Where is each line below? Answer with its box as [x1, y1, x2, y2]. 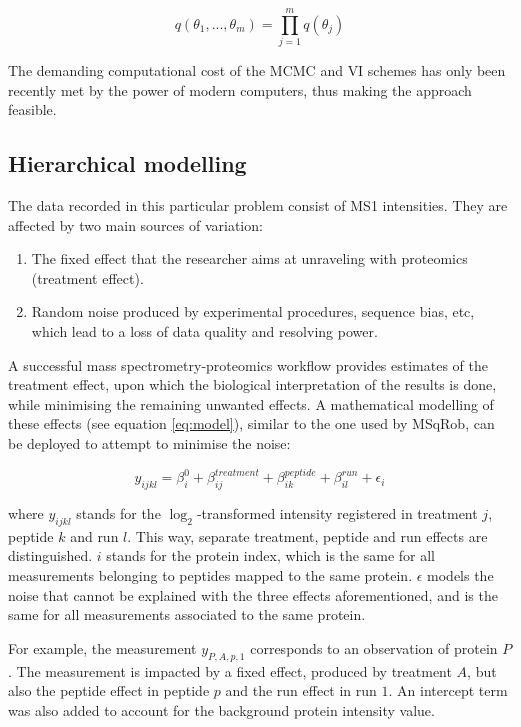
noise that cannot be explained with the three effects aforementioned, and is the [8, 584, 498, 605]
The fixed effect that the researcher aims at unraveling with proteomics [31, 248, 468, 269]
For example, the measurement [8, 637, 197, 658]
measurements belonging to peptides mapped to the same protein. [8, 564, 413, 585]
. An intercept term [388, 680, 508, 701]
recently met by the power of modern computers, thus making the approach [8, 79, 472, 100]
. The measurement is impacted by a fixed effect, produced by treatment [8, 660, 452, 681]
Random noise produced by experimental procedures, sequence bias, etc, [31, 301, 475, 322]
